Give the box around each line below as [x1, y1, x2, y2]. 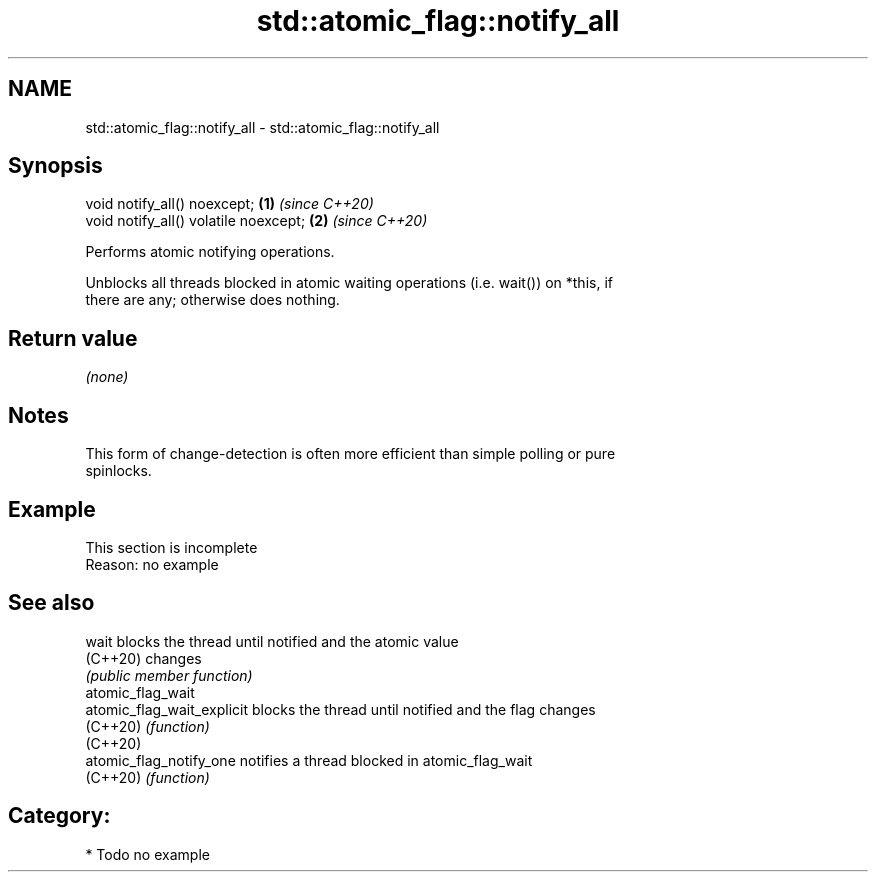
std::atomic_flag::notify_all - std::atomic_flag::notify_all [85, 118, 440, 136]
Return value [8, 325, 138, 351]
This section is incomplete [85, 538, 258, 556]
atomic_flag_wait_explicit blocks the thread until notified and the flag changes [85, 700, 596, 718]
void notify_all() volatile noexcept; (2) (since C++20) [85, 212, 428, 230]
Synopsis [8, 153, 103, 179]
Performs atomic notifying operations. [85, 243, 335, 261]
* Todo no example [85, 845, 210, 863]
